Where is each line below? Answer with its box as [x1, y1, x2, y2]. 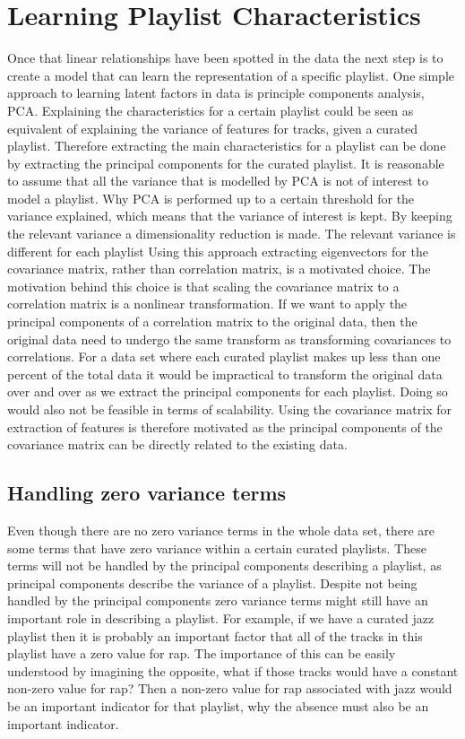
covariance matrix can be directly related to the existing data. [7, 435, 348, 454]
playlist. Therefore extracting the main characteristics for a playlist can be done [7, 136, 446, 155]
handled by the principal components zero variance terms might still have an [7, 591, 428, 610]
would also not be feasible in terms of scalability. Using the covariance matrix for [7, 400, 452, 418]
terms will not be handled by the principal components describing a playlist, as [7, 556, 442, 575]
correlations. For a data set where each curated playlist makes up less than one [7, 347, 441, 366]
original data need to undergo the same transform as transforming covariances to [7, 329, 452, 348]
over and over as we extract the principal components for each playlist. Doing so [7, 382, 448, 401]
